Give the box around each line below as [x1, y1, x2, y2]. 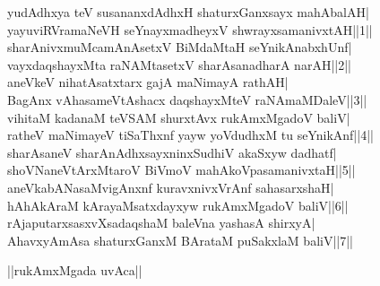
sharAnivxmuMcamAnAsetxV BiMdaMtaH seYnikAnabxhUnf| [7, 38, 352, 56]
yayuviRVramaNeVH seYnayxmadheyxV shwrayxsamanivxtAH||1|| [7, 20, 373, 39]
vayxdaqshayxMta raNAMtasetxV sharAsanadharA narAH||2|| [7, 55, 351, 74]
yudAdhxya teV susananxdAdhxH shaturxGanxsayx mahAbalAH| [7, 3, 369, 21]
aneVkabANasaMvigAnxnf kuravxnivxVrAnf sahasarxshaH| [7, 178, 334, 196]
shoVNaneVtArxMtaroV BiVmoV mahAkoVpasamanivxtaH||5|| [7, 160, 356, 179]
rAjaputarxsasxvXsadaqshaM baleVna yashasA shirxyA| [7, 213, 315, 232]
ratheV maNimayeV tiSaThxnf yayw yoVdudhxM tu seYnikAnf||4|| [7, 126, 374, 144]
